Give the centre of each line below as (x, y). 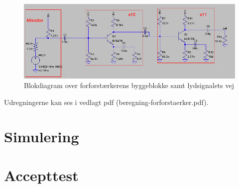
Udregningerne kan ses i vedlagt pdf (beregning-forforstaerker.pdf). (106, 102)
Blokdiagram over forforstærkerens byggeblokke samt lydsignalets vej (129, 85)
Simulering (42, 136)
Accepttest (41, 175)
